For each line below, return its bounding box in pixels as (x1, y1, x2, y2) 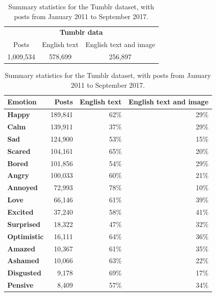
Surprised (7, 219, 41, 229)
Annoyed (7, 182, 38, 193)
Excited (7, 207, 34, 217)
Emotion (7, 97, 37, 107)
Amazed (7, 243, 35, 253)
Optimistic (7, 231, 44, 241)
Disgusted (7, 268, 42, 278)
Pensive (7, 280, 34, 290)
